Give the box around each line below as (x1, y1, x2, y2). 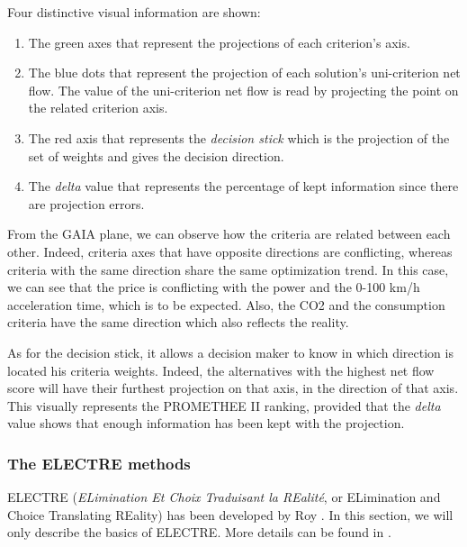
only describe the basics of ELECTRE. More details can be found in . (7, 523, 391, 542)
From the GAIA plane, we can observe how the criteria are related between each (7, 224, 451, 243)
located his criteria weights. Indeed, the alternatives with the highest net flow (7, 360, 435, 379)
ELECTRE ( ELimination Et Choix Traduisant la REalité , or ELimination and (7, 488, 441, 506)
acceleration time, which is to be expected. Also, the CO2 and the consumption (7, 295, 445, 314)
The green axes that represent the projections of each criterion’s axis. (28, 32, 410, 51)
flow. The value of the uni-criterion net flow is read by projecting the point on (28, 80, 459, 99)
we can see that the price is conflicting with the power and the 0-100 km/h (7, 278, 420, 296)
